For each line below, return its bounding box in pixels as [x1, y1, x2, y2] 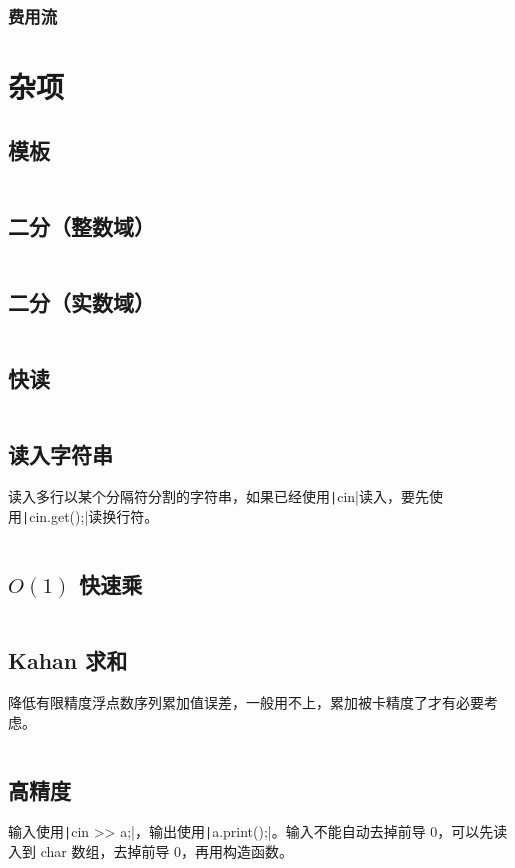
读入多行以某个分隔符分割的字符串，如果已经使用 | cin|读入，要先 [8, 486, 429, 507]
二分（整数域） [8, 210, 155, 241]
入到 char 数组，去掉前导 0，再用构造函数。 [8, 841, 294, 861]
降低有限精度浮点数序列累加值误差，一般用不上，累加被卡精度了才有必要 [8, 691, 484, 712]
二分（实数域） [8, 287, 155, 318]
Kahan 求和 [8, 645, 128, 676]
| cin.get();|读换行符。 [22, 505, 159, 526]
